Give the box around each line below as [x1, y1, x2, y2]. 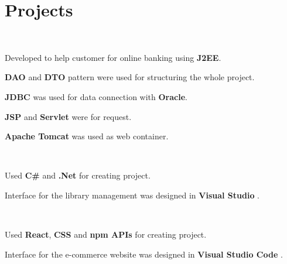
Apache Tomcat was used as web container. [5, 130, 169, 142]
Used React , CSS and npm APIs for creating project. [5, 228, 207, 241]
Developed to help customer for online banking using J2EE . [5, 51, 221, 63]
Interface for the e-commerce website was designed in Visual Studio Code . [5, 248, 283, 260]
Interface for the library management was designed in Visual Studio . [5, 188, 260, 201]
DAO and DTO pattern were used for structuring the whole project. [5, 71, 255, 83]
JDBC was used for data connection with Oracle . [5, 90, 187, 102]
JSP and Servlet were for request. [5, 110, 132, 122]
